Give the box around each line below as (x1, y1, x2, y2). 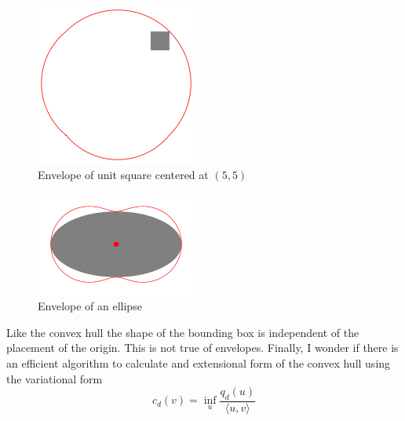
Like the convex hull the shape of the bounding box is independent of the (6, 324, 359, 340)
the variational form (6, 370, 103, 386)
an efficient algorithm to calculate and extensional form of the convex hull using (6, 355, 391, 372)
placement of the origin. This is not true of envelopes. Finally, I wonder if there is (6, 339, 399, 356)
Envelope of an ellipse (38, 298, 142, 314)
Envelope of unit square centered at (38, 166, 209, 182)
